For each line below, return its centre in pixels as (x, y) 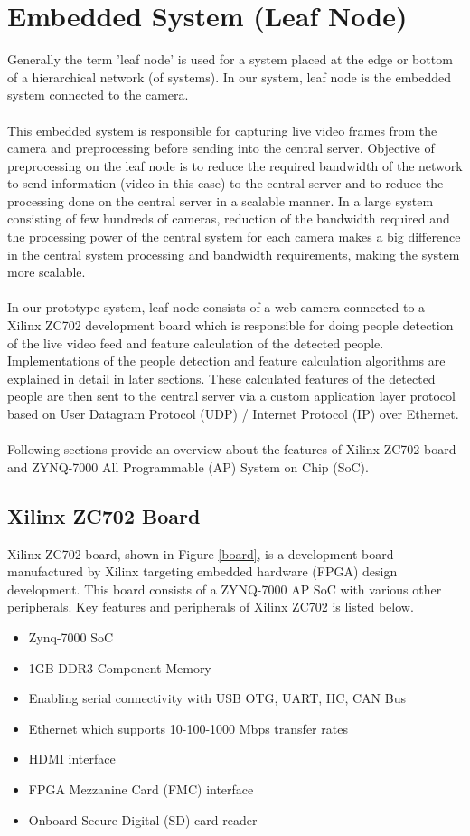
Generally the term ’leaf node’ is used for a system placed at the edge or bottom (230, 59)
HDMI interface (72, 759)
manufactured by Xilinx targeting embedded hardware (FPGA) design (202, 571)
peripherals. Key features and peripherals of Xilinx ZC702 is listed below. (211, 607)
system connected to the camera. (98, 95)
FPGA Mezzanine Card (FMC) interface (141, 788)
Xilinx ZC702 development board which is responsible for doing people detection (230, 325)
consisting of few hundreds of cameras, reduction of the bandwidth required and (229, 218)
